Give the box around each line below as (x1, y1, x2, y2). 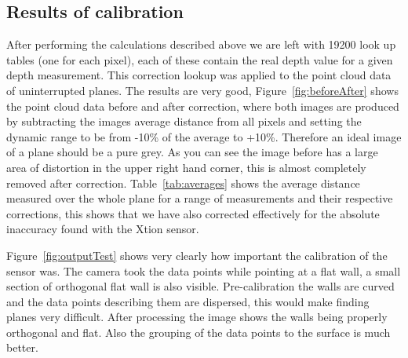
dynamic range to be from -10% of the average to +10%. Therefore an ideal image (6, 128, 402, 144)
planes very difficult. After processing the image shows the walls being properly (6, 309, 388, 325)
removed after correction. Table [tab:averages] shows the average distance (6, 174, 360, 191)
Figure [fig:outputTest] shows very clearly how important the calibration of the (6, 247, 388, 263)
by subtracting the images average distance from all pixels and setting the (6, 113, 362, 130)
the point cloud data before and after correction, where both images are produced (6, 97, 399, 114)
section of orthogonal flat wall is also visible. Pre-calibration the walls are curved (6, 278, 395, 294)
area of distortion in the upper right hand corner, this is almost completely (6, 159, 366, 175)
